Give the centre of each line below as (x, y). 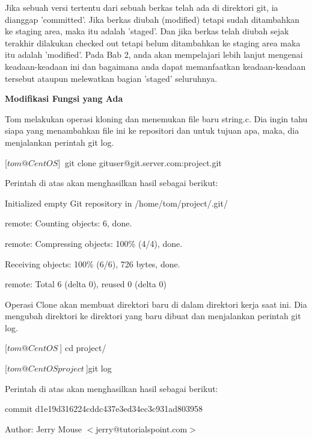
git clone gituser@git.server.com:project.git (143, 162)
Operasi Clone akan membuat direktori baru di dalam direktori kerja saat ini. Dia (156, 304)
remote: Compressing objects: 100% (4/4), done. (94, 243)
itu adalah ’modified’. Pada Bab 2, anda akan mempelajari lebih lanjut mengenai (154, 54)
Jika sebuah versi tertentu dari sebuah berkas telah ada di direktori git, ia (142, 7)
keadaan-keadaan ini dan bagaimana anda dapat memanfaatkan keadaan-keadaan (155, 66)
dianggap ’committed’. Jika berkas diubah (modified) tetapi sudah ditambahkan (152, 19)
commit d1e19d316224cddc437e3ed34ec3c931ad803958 (104, 409)
